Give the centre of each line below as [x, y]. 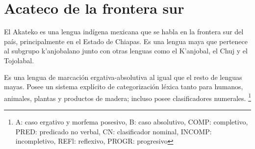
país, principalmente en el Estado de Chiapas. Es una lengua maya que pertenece [126, 41]
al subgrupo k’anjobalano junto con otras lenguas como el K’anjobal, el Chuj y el [126, 51]
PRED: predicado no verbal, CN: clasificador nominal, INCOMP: [114, 131]
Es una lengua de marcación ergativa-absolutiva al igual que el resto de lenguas [123, 77]
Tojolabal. [19, 60]
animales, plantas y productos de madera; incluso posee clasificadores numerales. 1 [127, 97]
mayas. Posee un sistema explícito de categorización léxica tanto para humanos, [124, 87]
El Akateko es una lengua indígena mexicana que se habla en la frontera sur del [124, 32]
